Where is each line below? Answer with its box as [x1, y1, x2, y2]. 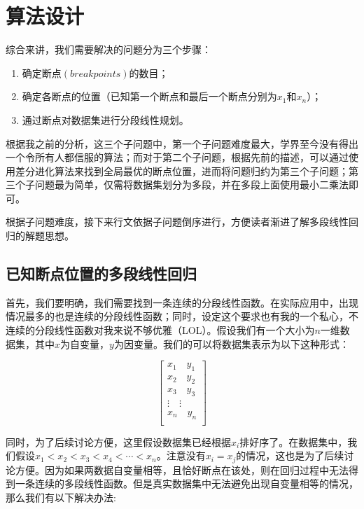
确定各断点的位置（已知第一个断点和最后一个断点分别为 [22, 89, 277, 104]
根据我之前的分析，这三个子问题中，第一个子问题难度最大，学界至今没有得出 [6, 136, 358, 151]
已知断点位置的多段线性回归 [6, 263, 197, 284]
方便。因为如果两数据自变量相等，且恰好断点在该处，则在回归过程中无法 [15, 462, 349, 477]
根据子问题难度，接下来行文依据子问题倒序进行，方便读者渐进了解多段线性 [6, 214, 349, 229]
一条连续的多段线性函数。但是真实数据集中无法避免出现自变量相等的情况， [15, 476, 358, 491]
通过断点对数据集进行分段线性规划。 [22, 112, 189, 127]
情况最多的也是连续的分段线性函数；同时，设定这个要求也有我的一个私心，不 [6, 309, 358, 323]
